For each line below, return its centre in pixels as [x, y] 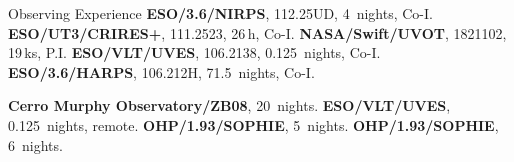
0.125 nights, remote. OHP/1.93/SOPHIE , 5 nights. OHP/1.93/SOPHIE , [253, 124]
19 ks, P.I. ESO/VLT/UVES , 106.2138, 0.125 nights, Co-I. [194, 52]
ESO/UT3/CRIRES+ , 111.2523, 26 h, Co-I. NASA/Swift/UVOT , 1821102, [257, 32]
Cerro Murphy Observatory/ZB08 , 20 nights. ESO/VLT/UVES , [229, 105]
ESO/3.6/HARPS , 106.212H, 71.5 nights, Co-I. [161, 71]
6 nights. [35, 144]
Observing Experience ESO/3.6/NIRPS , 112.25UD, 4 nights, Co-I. [220, 13]
